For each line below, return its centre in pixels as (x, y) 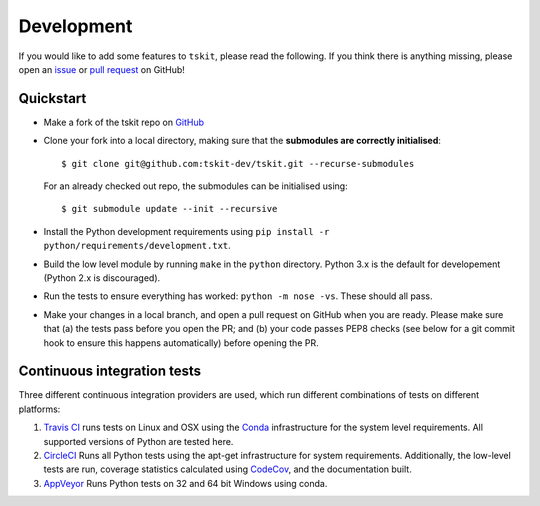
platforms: (39, 409)
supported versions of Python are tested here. (138, 441)
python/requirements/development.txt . (137, 246)
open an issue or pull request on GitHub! (101, 69)
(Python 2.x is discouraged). (102, 277)
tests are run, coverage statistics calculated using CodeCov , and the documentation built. (227, 469)
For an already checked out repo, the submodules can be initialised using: (196, 186)
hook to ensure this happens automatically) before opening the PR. (181, 342)
